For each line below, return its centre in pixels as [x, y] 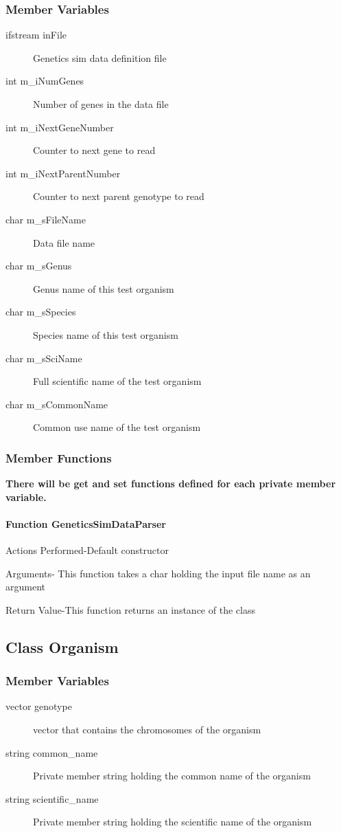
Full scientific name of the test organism [117, 381]
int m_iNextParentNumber [63, 173]
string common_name [52, 752]
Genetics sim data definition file [100, 57]
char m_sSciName [44, 358]
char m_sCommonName [57, 404]
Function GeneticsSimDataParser [86, 523]
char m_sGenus [39, 266]
